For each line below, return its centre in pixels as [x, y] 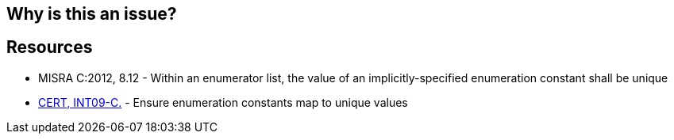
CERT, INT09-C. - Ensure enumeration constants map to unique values [223, 102]
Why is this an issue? [92, 14]
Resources [50, 47]
